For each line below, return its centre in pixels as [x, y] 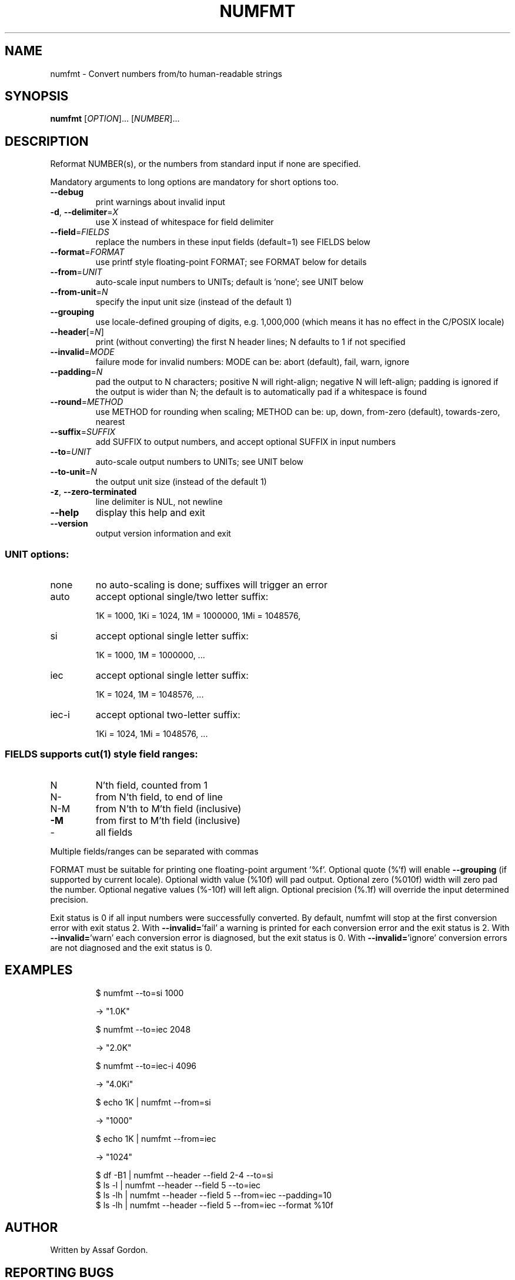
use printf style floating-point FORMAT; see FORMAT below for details [231, 262]
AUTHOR [31, 1228]
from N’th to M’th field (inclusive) [168, 808]
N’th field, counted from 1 [151, 785]
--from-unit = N [79, 292]
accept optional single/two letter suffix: [182, 597]
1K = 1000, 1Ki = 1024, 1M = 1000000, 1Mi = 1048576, [198, 616]
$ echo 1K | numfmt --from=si [153, 1102]
